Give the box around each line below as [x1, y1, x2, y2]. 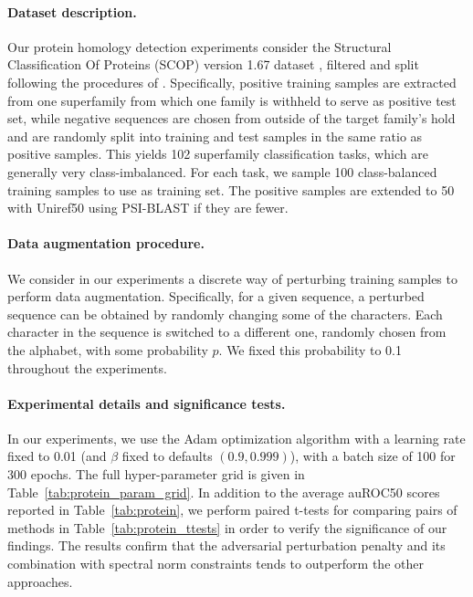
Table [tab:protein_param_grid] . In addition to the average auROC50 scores [7, 482, 440, 501]
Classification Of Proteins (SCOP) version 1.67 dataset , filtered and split [7, 55, 419, 74]
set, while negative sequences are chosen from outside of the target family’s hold [7, 109, 456, 128]
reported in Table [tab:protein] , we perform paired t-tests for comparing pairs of [7, 500, 457, 519]
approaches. [7, 571, 73, 591]
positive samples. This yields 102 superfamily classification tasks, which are [7, 144, 428, 163]
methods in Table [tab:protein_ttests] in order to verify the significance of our [7, 518, 447, 537]
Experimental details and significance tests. [7, 393, 286, 413]
